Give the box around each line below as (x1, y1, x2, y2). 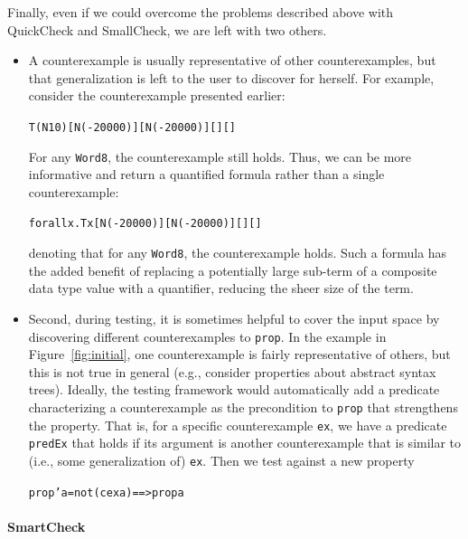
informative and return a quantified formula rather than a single (28, 165, 385, 184)
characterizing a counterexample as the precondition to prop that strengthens (28, 398, 458, 416)
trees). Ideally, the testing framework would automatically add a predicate (28, 380, 440, 399)
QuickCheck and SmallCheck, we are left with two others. (7, 20, 327, 39)
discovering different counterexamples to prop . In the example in (28, 326, 387, 345)
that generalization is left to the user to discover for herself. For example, (28, 68, 435, 87)
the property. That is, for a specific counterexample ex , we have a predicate (28, 415, 447, 434)
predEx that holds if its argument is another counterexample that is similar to (28, 433, 462, 452)
